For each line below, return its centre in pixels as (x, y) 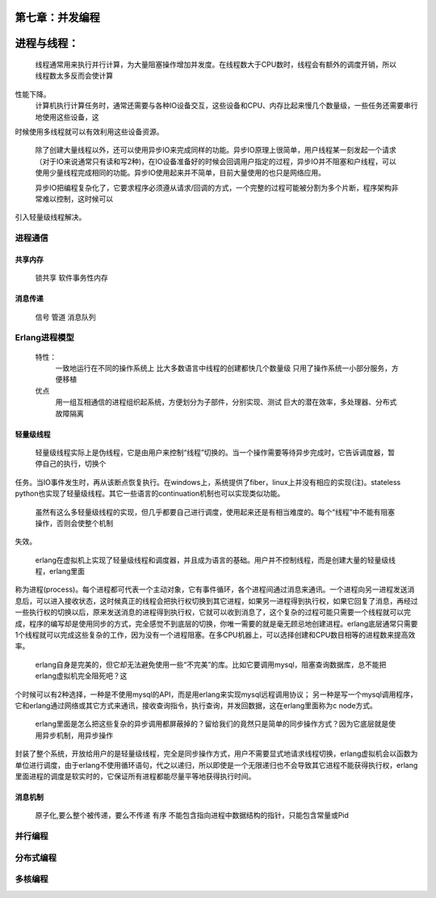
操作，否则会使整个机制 (74, 523)
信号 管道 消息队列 (65, 317)
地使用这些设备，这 (67, 116)
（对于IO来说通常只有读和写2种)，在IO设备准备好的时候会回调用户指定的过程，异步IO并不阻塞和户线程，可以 (216, 161)
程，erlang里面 (60, 571)
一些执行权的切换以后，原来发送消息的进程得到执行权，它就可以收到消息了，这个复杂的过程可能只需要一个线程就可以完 (213, 612)
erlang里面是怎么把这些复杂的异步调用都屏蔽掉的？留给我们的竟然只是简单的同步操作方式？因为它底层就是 (212, 724)
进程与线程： (47, 43)
